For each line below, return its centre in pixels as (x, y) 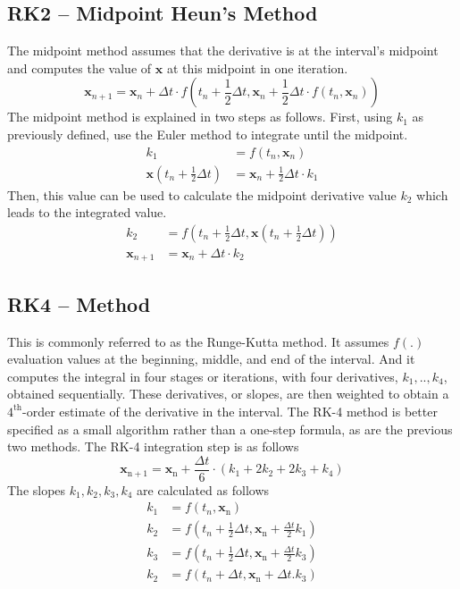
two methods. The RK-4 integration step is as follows (153, 446)
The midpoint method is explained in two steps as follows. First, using (200, 117)
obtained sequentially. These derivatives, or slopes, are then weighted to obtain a (228, 394)
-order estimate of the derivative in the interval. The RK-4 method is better (230, 411)
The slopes (37, 489)
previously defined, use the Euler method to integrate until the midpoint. (208, 134)
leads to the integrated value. (87, 212)
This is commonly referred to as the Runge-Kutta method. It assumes (198, 341)
